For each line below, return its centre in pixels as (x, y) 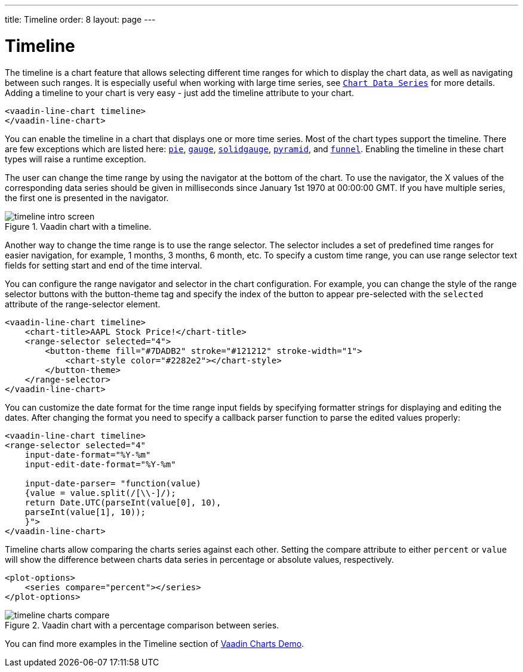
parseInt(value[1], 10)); (85, 512)
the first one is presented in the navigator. (87, 198)
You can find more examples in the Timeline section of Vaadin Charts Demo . (155, 643)
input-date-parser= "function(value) (113, 483)
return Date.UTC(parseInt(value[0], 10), (123, 502)
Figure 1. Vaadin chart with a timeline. (78, 226)
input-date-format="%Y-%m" (88, 454)
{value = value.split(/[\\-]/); (100, 493)
